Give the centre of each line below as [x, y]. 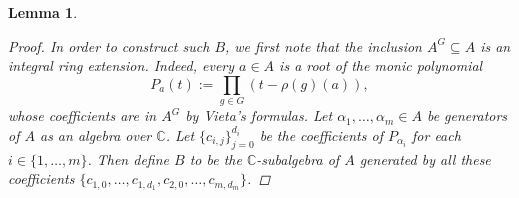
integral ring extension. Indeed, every [121, 65]
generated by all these [425, 158]
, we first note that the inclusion [323, 45]
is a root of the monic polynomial [381, 65]
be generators [467, 115]
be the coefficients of [321, 134]
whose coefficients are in [82, 115]
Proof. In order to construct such [109, 45]
